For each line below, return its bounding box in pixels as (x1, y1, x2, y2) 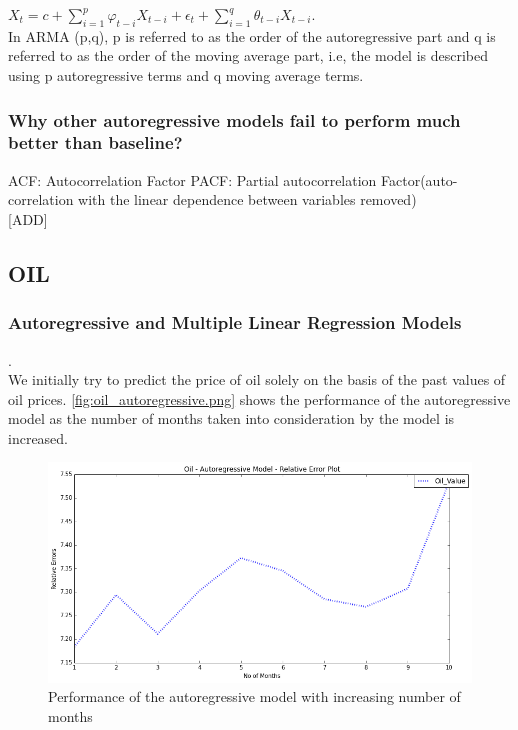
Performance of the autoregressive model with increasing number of (48, 686, 461, 707)
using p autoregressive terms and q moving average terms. (8, 64, 364, 85)
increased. (8, 427, 69, 448)
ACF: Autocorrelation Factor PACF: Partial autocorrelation (8, 169, 377, 190)
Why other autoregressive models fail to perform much (8, 107, 461, 132)
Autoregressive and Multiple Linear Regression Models (8, 310, 462, 335)
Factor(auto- (381, 169, 458, 190)
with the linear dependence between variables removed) (78, 189, 417, 210)
